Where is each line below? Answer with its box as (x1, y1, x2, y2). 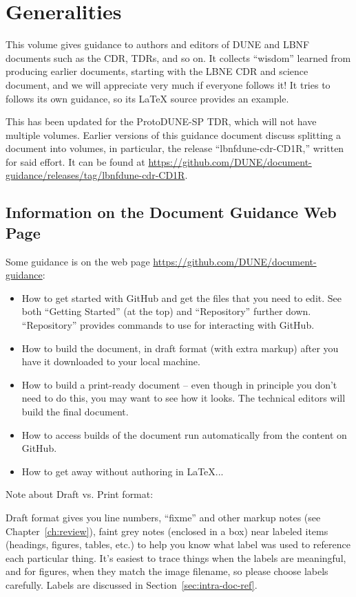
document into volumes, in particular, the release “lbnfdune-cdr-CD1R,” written (6, 141, 344, 155)
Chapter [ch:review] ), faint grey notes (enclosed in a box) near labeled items (6, 523, 328, 538)
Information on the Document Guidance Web (6, 202, 337, 223)
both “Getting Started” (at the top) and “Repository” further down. (21, 304, 311, 318)
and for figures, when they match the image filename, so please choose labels (6, 564, 328, 578)
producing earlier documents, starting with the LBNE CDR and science (6, 64, 308, 78)
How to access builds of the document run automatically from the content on (21, 427, 347, 442)
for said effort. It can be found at (6, 154, 145, 169)
